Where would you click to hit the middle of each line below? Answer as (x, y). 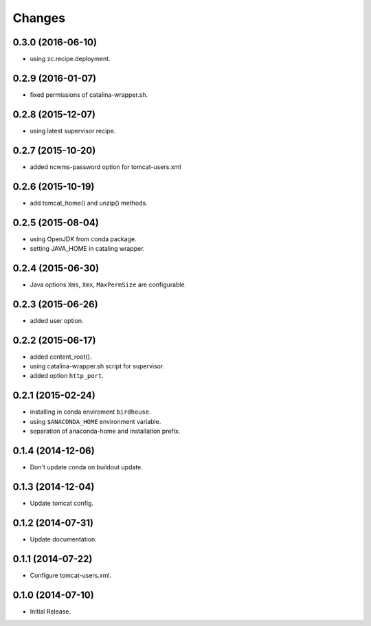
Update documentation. (64, 539)
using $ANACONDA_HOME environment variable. (95, 421)
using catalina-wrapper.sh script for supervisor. (97, 366)
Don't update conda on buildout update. (87, 467)
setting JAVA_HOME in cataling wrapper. (87, 248)
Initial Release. (50, 611)
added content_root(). (61, 357)
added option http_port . (67, 376)
